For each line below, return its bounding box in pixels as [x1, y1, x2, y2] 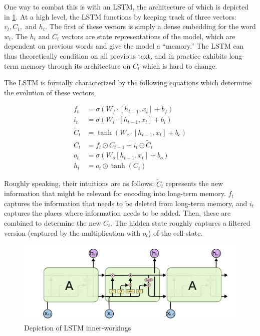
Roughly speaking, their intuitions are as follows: [4, 178, 154, 189]
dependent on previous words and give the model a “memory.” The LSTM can [4, 41, 244, 51]
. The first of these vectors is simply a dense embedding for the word [45, 21, 256, 32]
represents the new [165, 178, 223, 189]
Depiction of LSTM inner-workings [24, 322, 131, 332]
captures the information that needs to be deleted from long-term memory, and [4, 198, 247, 208]
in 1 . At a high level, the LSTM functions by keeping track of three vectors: [4, 11, 236, 22]
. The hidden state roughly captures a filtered [110, 218, 250, 228]
